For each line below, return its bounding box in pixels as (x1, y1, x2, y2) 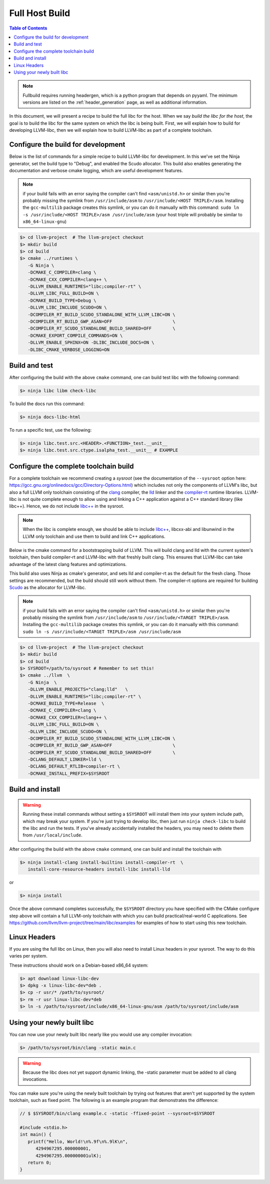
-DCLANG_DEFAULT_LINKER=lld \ (27, 757, 102, 762)
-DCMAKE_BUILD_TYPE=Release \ (27, 700, 104, 706)
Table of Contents (9, 25, 47, 31)
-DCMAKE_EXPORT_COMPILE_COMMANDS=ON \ (27, 333, 123, 338)
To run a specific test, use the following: (9, 427, 92, 433)
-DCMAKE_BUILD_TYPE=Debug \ (27, 298, 97, 303)
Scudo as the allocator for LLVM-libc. (9, 584, 86, 590)
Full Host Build (9, 8, 70, 19)
